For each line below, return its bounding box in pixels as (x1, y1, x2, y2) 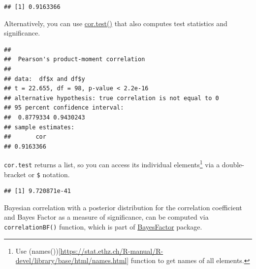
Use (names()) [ (15, 245, 61, 256)
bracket (4, 169, 26, 179)
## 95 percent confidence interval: (4, 104, 124, 112)
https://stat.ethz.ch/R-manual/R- (60, 245, 163, 256)
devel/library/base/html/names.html (15, 255, 127, 266)
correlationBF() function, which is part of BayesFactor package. (4, 222, 202, 232)
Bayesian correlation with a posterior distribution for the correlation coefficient (4, 202, 242, 212)
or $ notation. (28, 169, 70, 179)
